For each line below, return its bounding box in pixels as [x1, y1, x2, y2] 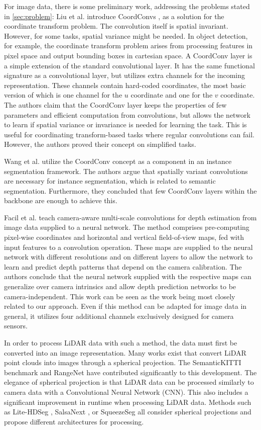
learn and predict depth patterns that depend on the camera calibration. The [4, 261, 242, 272]
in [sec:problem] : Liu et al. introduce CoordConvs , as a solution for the [4, 11, 224, 21]
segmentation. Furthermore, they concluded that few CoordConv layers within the [4, 185, 257, 196]
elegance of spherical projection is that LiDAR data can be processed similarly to [4, 377, 254, 387]
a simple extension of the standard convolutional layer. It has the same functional [4, 60, 255, 70]
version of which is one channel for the [4, 90, 122, 100]
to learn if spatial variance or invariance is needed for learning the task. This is [4, 119, 247, 130]
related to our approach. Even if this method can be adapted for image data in [4, 301, 247, 311]
